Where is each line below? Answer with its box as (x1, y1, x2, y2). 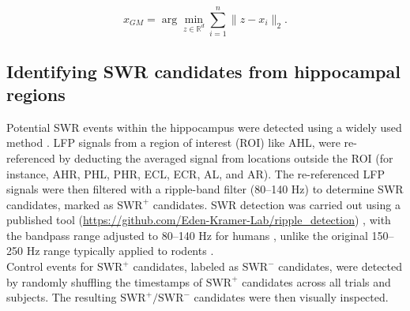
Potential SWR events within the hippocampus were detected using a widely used (6, 118, 402, 135)
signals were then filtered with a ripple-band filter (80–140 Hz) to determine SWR (6, 181, 404, 197)
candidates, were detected (278, 258, 403, 275)
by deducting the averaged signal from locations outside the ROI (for (58, 149, 393, 166)
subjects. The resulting (6, 289, 117, 305)
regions (6, 81, 66, 106)
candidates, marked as (6, 196, 114, 212)
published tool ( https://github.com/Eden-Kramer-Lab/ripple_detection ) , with (6, 212, 391, 228)
